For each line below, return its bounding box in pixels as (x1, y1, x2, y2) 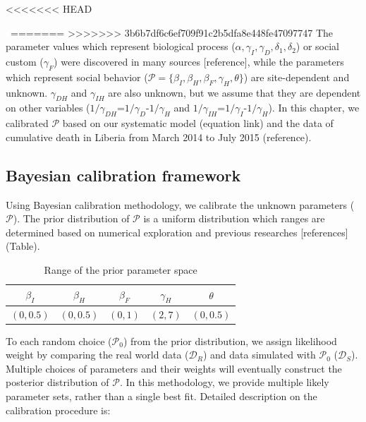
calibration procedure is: (6, 402, 111, 417)
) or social (295, 39, 340, 54)
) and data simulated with (202, 347, 316, 362)
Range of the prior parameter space (44, 262, 197, 277)
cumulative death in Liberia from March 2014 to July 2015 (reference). (6, 129, 312, 144)
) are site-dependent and (243, 69, 350, 84)
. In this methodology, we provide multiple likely (119, 375, 329, 390)
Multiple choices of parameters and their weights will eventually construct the (6, 361, 342, 375)
